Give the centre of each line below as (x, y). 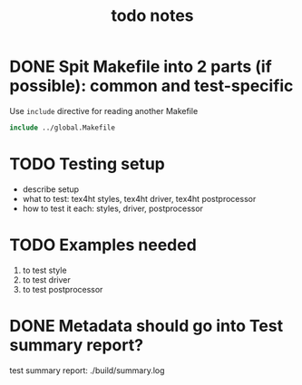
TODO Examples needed (103, 245)
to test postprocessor (63, 289)
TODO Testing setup (87, 164)
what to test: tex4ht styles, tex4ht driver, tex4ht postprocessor (139, 198)
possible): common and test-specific (151, 86)
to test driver (46, 279)
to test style (44, 270)
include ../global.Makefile (63, 128)
